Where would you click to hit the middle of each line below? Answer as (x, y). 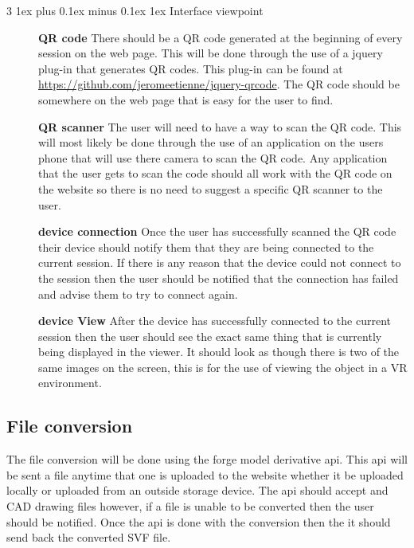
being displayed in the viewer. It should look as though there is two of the (219, 352)
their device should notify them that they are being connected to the (206, 247)
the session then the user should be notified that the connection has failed (219, 278)
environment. (70, 383)
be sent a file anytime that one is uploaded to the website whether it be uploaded (205, 474)
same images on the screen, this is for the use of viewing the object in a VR (223, 367)
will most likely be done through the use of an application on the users (211, 142)
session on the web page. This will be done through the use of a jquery (211, 53)
